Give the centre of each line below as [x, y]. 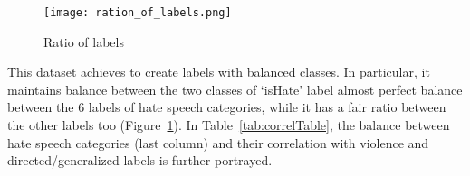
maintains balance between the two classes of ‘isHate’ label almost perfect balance [235, 89]
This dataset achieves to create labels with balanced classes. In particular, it [219, 72]
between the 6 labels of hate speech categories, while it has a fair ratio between [227, 107]
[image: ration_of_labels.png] [138, 13]
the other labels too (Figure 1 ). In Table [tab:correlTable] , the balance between [229, 125]
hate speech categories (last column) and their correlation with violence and [218, 142]
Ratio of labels [84, 41]
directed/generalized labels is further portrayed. [140, 160]
